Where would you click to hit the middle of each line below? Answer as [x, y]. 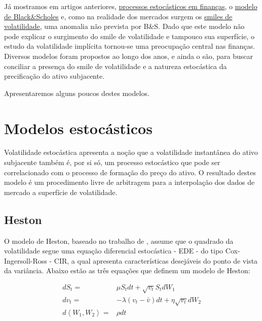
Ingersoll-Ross [26, 260]
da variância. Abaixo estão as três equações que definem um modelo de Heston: [127, 270]
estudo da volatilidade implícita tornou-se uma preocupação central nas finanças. [130, 46]
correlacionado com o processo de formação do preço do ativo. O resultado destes [130, 172]
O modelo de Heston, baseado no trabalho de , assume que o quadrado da [119, 240]
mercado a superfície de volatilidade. [61, 192]
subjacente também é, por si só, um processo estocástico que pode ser [112, 162]
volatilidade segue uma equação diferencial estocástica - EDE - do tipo [114, 251]
